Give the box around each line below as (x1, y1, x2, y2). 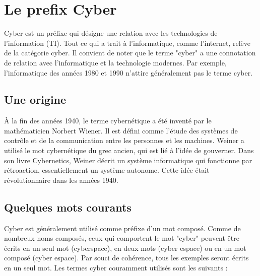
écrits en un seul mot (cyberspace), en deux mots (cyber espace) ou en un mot (4, 242, 246, 253)
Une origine (4, 92, 67, 107)
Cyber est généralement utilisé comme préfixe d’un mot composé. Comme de (4, 223, 241, 233)
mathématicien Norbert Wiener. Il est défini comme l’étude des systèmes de (4, 125, 238, 135)
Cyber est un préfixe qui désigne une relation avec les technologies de (4, 28, 218, 38)
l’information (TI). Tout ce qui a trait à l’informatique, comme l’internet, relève (4, 37, 251, 48)
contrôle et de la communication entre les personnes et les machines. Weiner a (4, 135, 244, 146)
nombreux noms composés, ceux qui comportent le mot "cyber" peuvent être (4, 233, 239, 243)
